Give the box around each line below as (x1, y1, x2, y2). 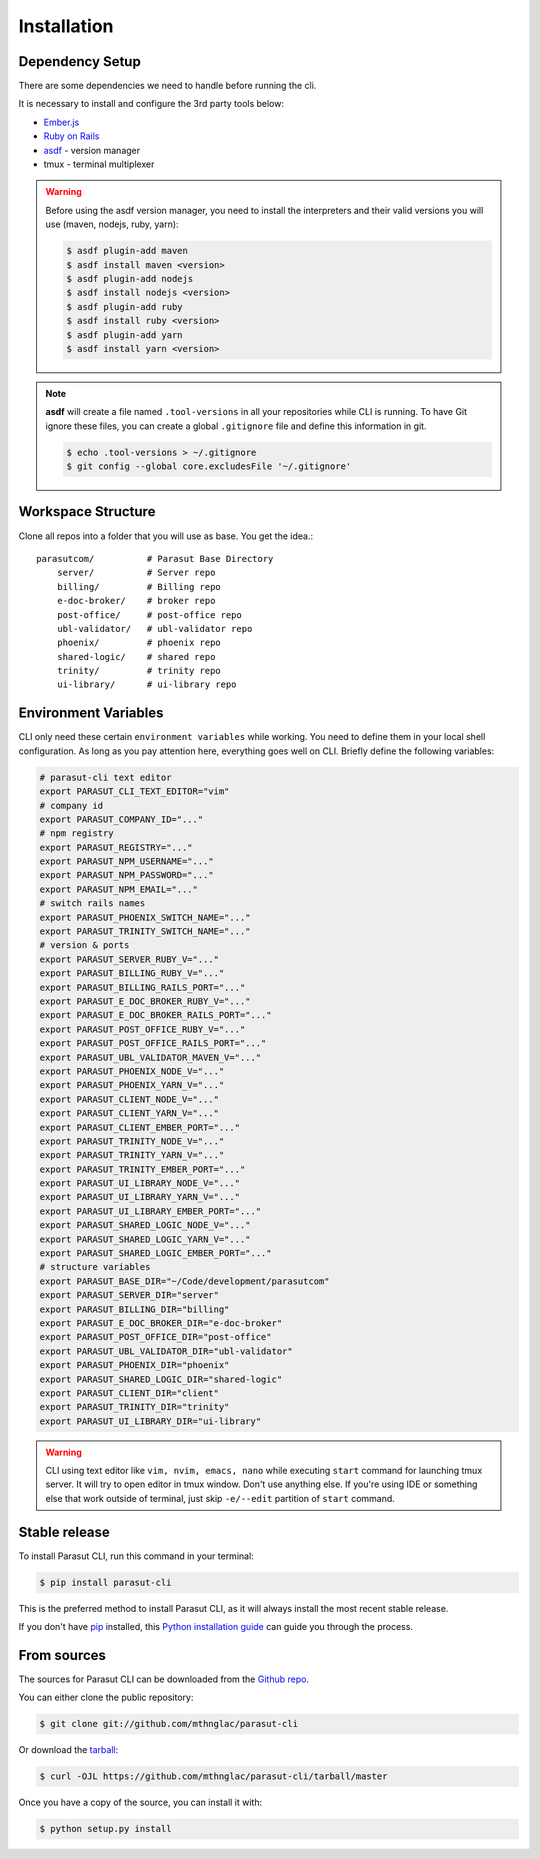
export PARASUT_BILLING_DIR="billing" (39, 1303, 230, 1315)
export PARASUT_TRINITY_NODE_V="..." (39, 1135, 225, 1147)
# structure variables (39, 1261, 151, 1273)
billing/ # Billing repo (56, 581, 222, 592)
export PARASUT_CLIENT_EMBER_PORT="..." (39, 1121, 240, 1133)
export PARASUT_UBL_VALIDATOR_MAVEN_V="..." (39, 1051, 262, 1063)
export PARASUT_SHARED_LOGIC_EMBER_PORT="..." (39, 1248, 272, 1259)
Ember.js (43, 116, 80, 128)
